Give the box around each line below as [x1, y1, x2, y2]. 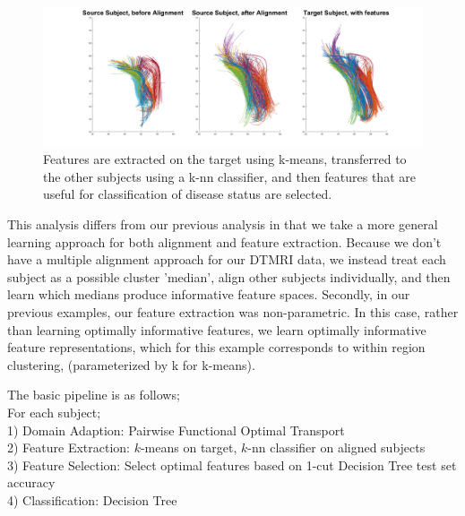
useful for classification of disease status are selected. [43, 185, 332, 203]
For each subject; [7, 403, 101, 421]
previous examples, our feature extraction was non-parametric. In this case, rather [7, 303, 459, 322]
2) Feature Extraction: [7, 438, 130, 457]
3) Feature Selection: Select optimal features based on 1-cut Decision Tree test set [7, 455, 457, 474]
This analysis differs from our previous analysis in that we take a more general [7, 215, 438, 234]
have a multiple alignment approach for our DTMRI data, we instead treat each [7, 250, 446, 269]
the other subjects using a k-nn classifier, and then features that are [43, 167, 416, 185]
